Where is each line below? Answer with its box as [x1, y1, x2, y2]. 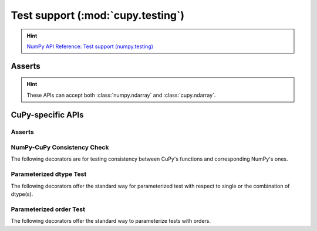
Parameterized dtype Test [11, 170, 87, 178]
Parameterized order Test [11, 205, 85, 213]
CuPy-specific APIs [11, 110, 84, 120]
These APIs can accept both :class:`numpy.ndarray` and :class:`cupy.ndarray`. [26, 91, 216, 98]
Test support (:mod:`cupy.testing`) [11, 9, 185, 22]
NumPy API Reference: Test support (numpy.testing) [26, 43, 154, 50]
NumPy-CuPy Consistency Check [11, 144, 109, 152]
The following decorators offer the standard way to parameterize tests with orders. [11, 218, 211, 225]
